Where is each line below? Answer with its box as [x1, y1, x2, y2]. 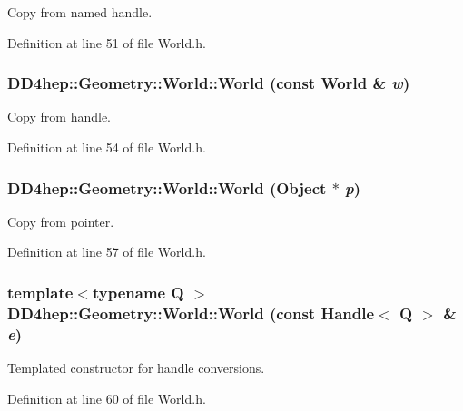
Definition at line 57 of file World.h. [7, 242, 206, 261]
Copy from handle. [7, 107, 112, 126]
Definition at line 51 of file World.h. [7, 33, 206, 52]
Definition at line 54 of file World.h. [7, 138, 206, 156]
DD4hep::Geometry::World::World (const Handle [7, 301, 375, 324]
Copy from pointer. [7, 211, 114, 230]
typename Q [92, 280, 184, 303]
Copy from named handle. [7, 3, 153, 21]
